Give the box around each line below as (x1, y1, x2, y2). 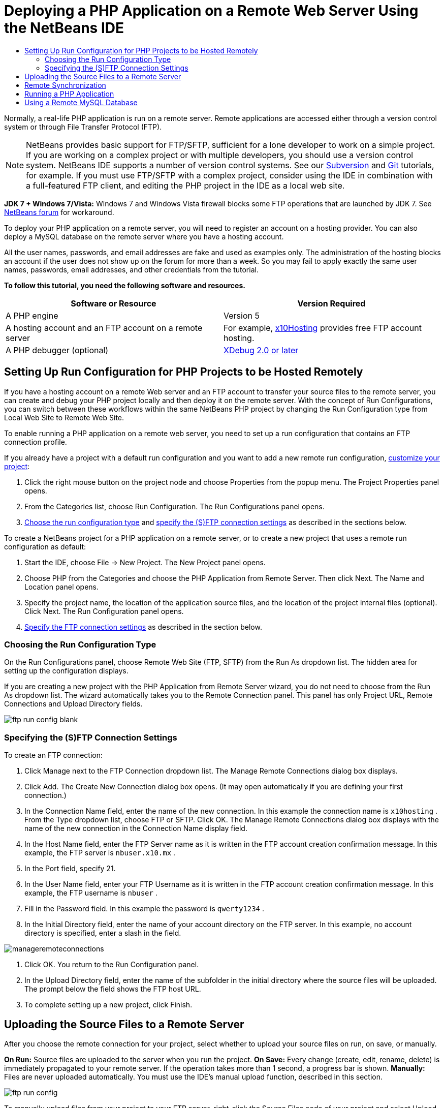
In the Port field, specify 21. (24, 864, 116, 873)
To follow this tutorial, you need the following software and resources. (4, 281, 245, 290)
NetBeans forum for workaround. (4, 207, 114, 217)
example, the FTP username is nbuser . (24, 888, 157, 898)
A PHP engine (6, 310, 58, 321)
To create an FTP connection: (4, 751, 103, 760)
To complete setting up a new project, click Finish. (24, 1000, 193, 1009)
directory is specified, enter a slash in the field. (24, 929, 181, 938)
